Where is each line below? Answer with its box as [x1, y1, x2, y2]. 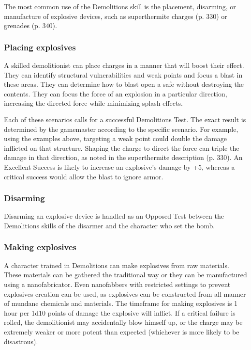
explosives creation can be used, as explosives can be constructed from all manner [4, 288, 246, 299]
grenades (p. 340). [4, 20, 57, 31]
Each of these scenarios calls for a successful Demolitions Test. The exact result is [4, 114, 246, 124]
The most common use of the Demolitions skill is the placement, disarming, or [4, 1, 236, 11]
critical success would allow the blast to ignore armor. [4, 171, 163, 181]
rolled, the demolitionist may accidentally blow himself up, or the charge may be [4, 317, 243, 327]
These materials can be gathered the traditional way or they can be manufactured [4, 270, 247, 280]
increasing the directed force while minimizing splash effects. [4, 98, 183, 108]
